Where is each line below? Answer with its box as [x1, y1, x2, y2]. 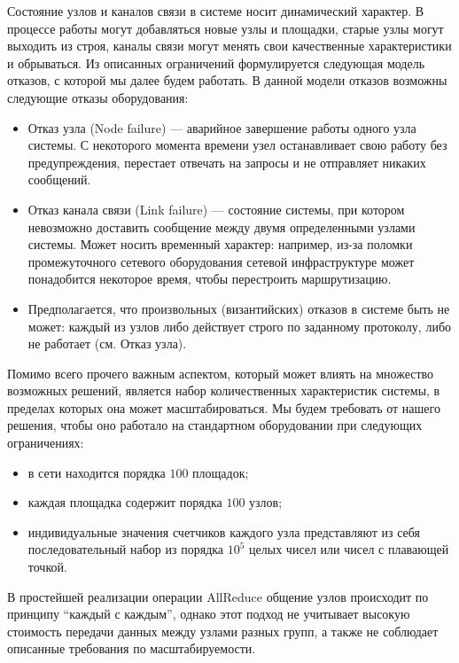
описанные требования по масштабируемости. [7, 639, 256, 658]
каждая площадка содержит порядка [27, 493, 222, 511]
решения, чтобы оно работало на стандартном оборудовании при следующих [7, 416, 423, 434]
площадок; [192, 463, 249, 481]
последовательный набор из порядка [27, 540, 224, 558]
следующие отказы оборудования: [7, 88, 189, 106]
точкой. [27, 558, 67, 576]
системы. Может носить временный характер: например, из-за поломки [27, 235, 413, 253]
